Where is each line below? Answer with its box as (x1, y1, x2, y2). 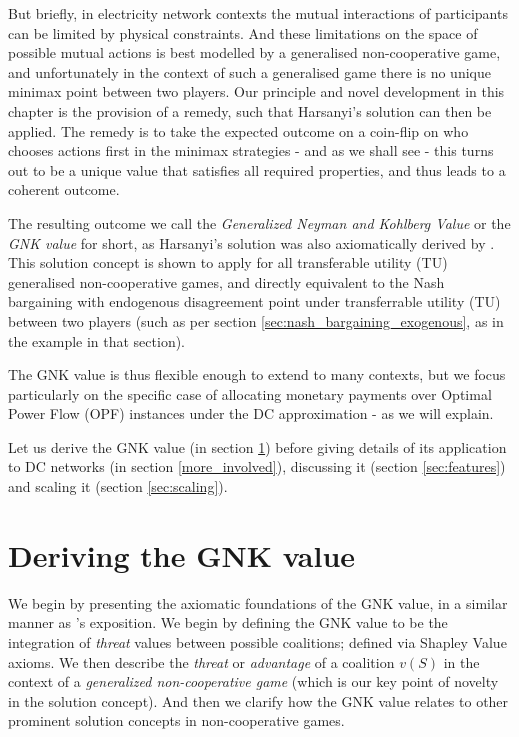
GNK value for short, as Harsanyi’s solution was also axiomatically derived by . (8, 232, 495, 253)
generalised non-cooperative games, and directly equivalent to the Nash (8, 271, 445, 292)
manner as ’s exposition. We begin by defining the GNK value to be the (8, 612, 448, 633)
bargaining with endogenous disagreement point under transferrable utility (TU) (8, 291, 501, 312)
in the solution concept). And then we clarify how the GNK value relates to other (8, 690, 509, 711)
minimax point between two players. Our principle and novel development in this (8, 81, 505, 102)
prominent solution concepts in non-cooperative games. (8, 710, 345, 731)
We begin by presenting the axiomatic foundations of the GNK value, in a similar (8, 592, 508, 613)
